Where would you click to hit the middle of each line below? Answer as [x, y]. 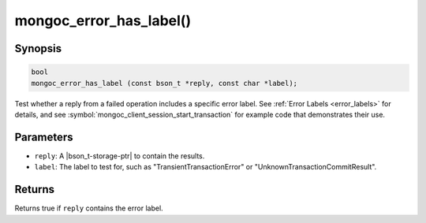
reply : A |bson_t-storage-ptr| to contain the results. [120, 156]
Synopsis [38, 48]
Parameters [44, 137]
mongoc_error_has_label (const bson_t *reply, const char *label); [164, 83]
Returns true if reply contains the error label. [89, 208]
